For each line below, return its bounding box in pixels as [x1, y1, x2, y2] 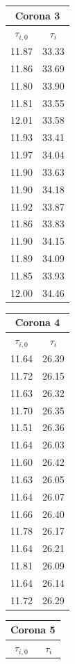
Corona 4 [15, 315, 60, 330]
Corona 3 [15, 8, 60, 22]
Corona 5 [10, 622, 56, 637]
